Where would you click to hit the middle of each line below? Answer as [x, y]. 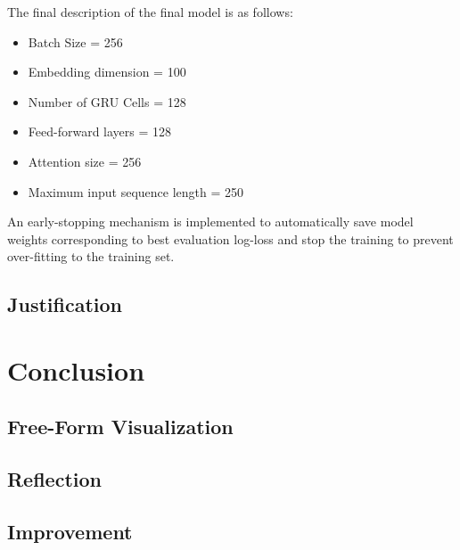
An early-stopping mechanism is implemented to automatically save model [210, 222]
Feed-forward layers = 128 [100, 131]
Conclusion [76, 369]
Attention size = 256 [85, 161]
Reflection [54, 479]
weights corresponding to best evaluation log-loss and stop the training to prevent [230, 238]
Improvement [70, 532]
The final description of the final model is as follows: [150, 12]
